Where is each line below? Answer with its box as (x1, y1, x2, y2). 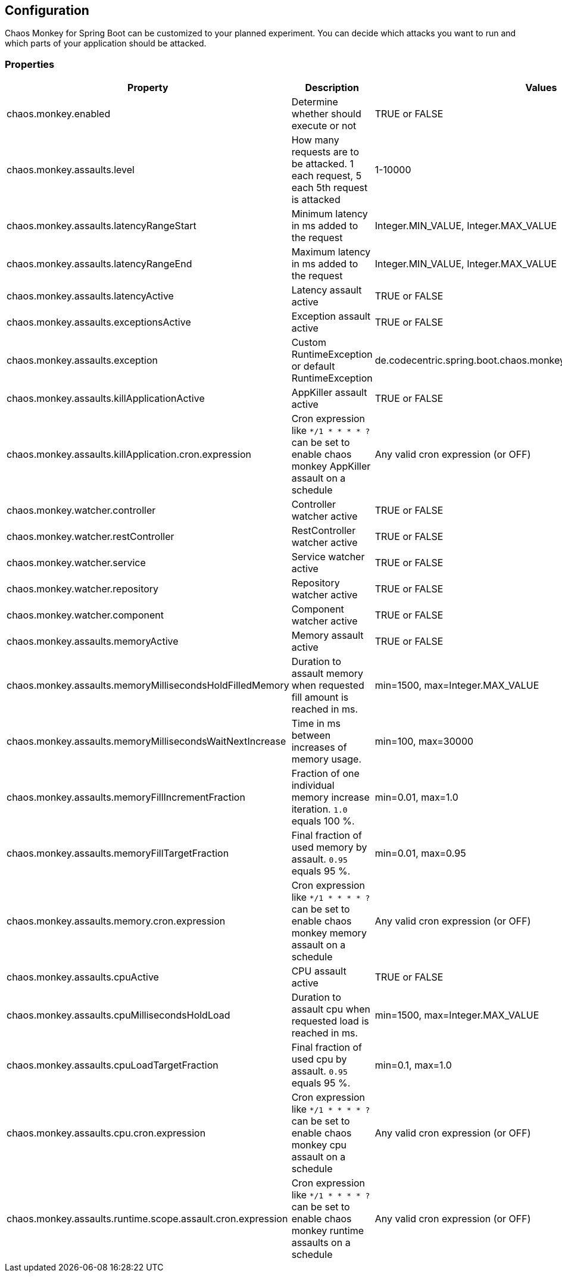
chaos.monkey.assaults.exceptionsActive (7, 316, 191, 329)
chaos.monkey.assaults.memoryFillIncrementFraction (7, 791, 245, 804)
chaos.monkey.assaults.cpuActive (7, 971, 159, 983)
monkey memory (291, 927, 367, 939)
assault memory (291, 667, 364, 680)
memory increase (291, 791, 370, 804)
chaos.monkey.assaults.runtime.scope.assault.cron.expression (7, 1213, 288, 1225)
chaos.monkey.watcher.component (7, 609, 164, 622)
